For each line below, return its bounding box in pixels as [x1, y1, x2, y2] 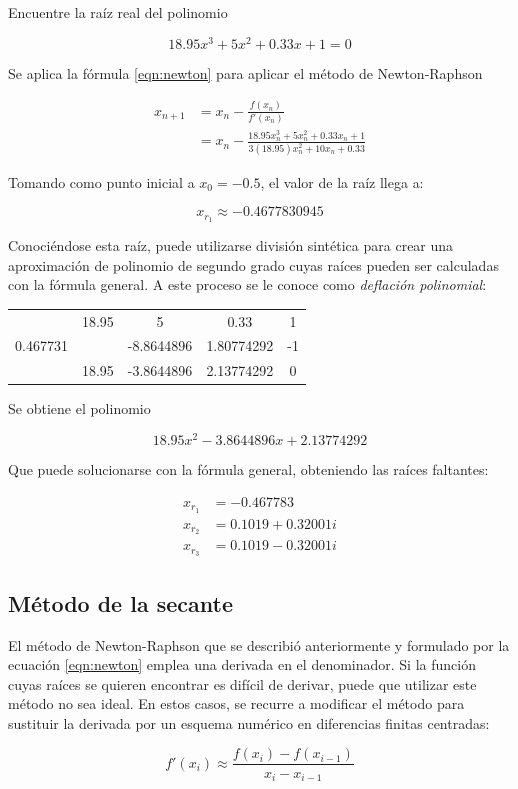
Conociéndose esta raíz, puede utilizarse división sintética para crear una [8, 235, 454, 256]
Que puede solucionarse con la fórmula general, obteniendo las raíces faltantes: [8, 459, 489, 480]
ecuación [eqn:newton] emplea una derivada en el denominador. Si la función [8, 654, 476, 675]
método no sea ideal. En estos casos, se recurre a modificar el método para [8, 693, 465, 714]
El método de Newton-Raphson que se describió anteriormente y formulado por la [8, 634, 510, 655]
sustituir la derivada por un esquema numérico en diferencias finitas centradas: [8, 712, 490, 733]
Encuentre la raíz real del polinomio [8, 2, 228, 22]
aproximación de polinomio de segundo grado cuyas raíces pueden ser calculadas [8, 254, 499, 275]
